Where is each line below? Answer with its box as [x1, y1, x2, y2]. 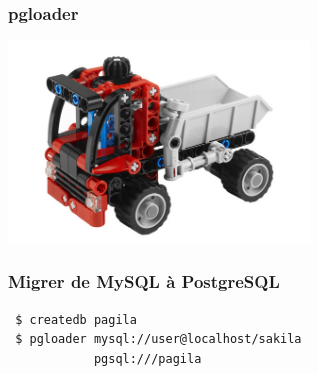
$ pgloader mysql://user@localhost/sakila [15, 332, 302, 347]
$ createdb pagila [15, 312, 137, 327]
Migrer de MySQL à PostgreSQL [8, 269, 280, 294]
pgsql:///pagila [93, 351, 202, 366]
